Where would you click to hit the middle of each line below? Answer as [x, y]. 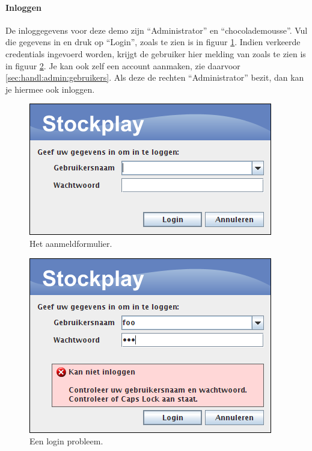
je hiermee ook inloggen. [50, 89]
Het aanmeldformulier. [71, 243]
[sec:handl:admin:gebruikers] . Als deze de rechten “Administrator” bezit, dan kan [155, 77]
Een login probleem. [66, 441]
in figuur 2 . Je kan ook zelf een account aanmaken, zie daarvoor [123, 65]
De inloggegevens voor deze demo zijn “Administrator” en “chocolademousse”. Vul [157, 30]
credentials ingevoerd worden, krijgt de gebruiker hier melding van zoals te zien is [156, 53]
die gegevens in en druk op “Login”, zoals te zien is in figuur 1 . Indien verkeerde [153, 42]
